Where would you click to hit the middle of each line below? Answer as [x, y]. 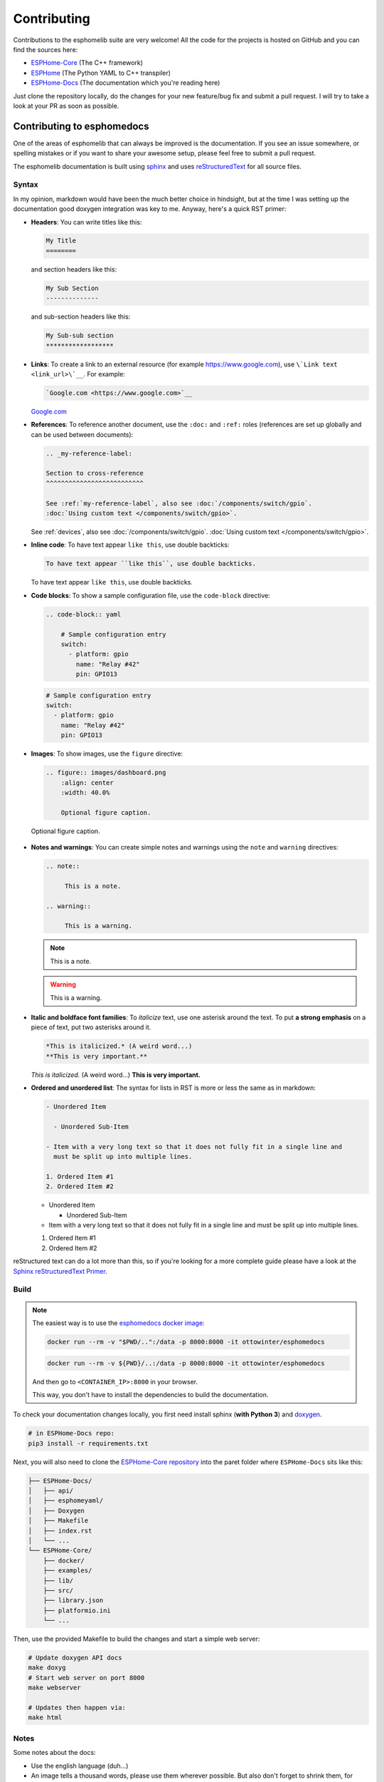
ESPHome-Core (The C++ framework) [87, 63]
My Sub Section [72, 288]
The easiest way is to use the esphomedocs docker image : [119, 1323]
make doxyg [47, 1668]
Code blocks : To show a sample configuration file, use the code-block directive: [150, 595]
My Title [61, 241]
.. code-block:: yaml [84, 614]
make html [45, 1717]
